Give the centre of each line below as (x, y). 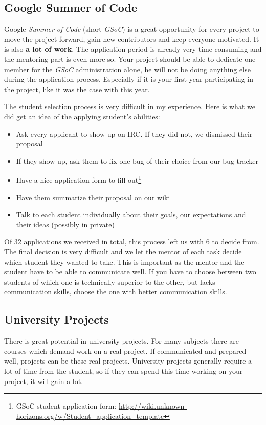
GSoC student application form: (66, 406)
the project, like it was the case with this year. (77, 89)
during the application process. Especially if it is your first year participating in (129, 79)
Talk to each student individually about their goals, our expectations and (131, 214)
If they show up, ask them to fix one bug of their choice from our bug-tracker (137, 161)
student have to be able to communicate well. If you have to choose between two (130, 272)
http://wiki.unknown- (152, 406)
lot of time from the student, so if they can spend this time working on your (124, 370)
